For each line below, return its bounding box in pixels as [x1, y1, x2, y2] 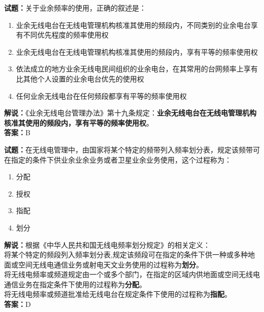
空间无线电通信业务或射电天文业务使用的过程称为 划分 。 [18, 259, 203, 269]
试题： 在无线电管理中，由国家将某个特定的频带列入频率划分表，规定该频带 [4, 144, 253, 154]
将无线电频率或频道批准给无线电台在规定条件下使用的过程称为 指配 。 [4, 289, 232, 299]
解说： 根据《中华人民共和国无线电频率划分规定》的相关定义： [4, 239, 210, 250]
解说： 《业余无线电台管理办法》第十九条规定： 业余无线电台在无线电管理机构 [4, 107, 256, 118]
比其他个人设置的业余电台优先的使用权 [16, 73, 144, 84]
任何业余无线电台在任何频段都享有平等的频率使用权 [16, 90, 187, 101]
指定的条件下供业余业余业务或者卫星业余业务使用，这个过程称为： [11, 154, 232, 165]
